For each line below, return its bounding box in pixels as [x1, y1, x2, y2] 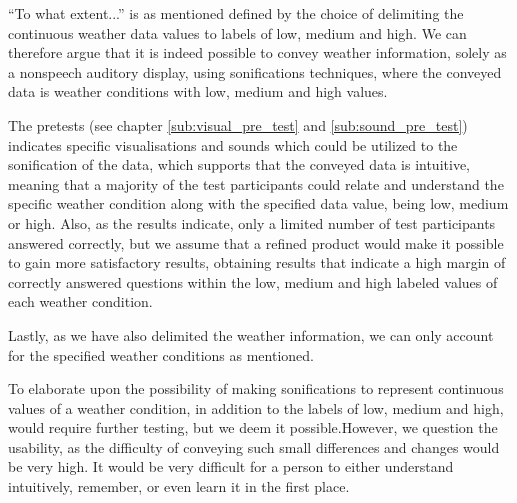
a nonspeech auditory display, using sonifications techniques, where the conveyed [8, 61, 502, 82]
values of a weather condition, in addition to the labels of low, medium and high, [8, 397, 504, 418]
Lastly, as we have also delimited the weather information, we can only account [8, 324, 494, 345]
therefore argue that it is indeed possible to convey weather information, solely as [8, 42, 507, 63]
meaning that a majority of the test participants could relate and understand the [8, 173, 504, 194]
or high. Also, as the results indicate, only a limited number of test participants [8, 212, 496, 233]
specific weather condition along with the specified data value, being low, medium [8, 193, 509, 214]
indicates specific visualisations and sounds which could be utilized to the [8, 134, 458, 155]
